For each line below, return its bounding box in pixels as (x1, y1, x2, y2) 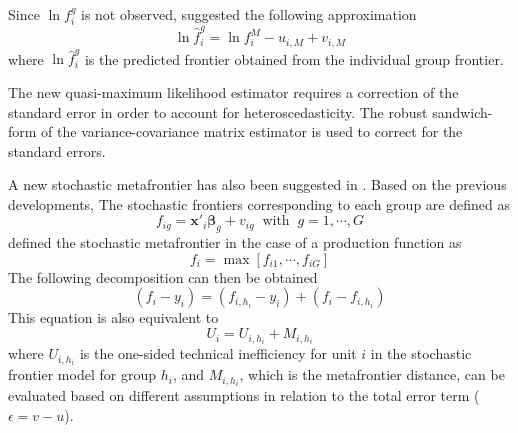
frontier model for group (8, 364, 156, 385)
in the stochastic (370, 343, 472, 364)
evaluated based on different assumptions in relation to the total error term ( (8, 385, 480, 406)
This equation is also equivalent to (8, 307, 219, 328)
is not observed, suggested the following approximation (81, 4, 417, 24)
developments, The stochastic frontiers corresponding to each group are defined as (8, 193, 510, 214)
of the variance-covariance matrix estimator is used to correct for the (41, 121, 463, 142)
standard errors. (8, 140, 106, 161)
